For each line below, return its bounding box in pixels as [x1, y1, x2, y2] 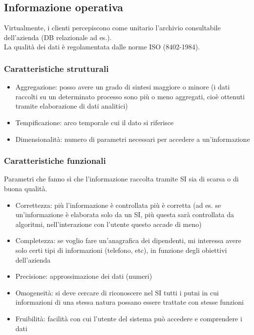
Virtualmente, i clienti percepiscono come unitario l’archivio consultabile [4, 22, 221, 33]
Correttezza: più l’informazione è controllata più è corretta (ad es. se [15, 200, 221, 210]
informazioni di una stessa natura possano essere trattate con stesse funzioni [15, 297, 244, 307]
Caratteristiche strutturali [4, 62, 109, 74]
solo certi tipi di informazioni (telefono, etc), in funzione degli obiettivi [15, 245, 227, 255]
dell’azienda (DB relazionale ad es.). [4, 32, 112, 42]
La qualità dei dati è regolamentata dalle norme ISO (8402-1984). [4, 42, 200, 52]
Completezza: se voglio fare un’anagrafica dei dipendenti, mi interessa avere [15, 235, 241, 246]
